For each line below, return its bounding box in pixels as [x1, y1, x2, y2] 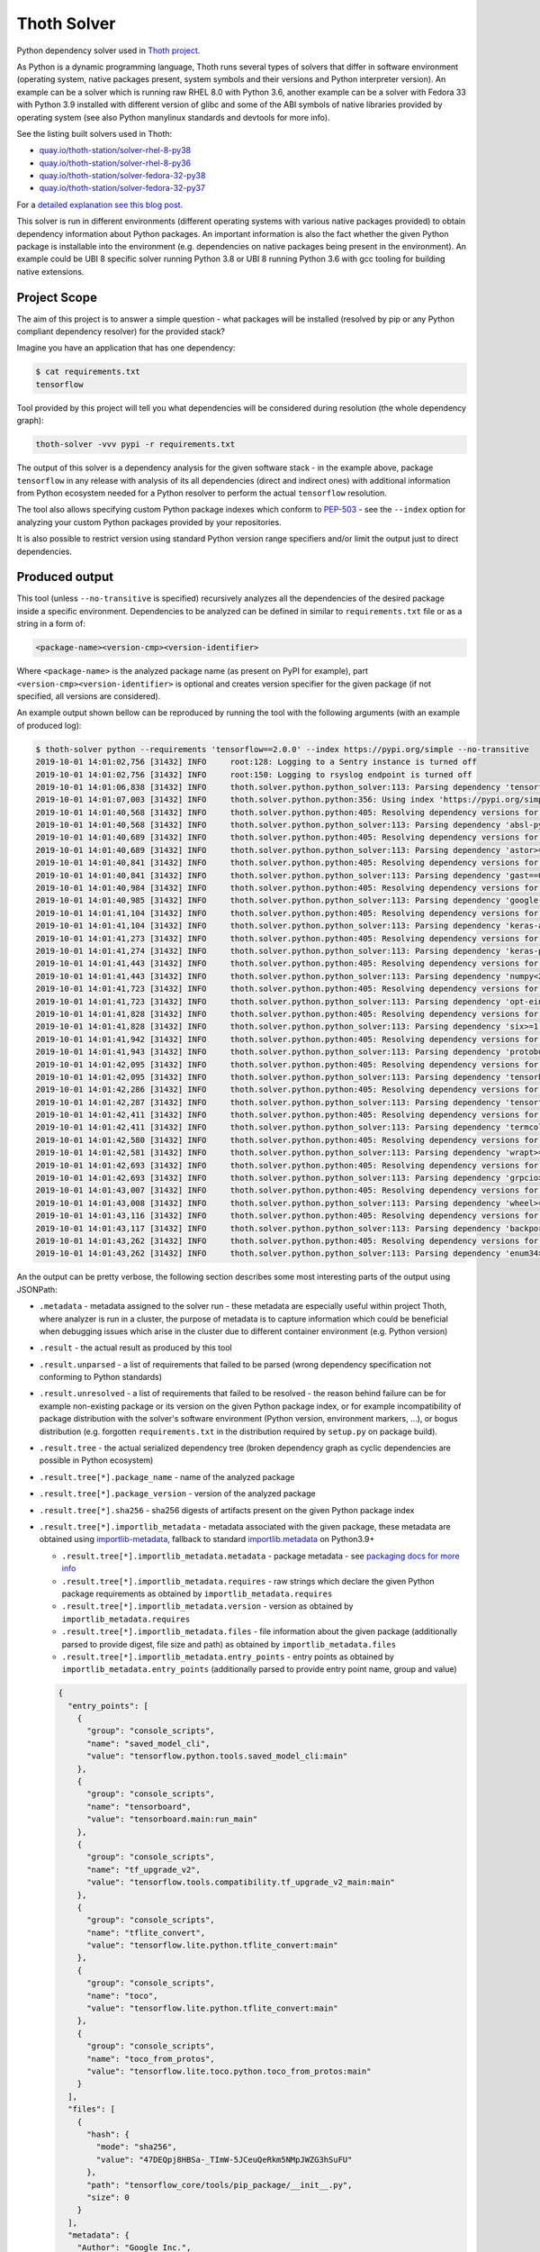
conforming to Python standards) [39, 1372, 162, 1383]
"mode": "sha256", [95, 2142, 177, 2152]
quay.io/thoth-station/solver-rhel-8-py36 [39, 158, 192, 168]
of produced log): [16, 720, 82, 731]
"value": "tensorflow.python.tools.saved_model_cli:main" [86, 1751, 348, 1761]
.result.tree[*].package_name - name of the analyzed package [39, 1471, 295, 1482]
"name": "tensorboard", [86, 1802, 192, 1812]
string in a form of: [16, 618, 85, 630]
